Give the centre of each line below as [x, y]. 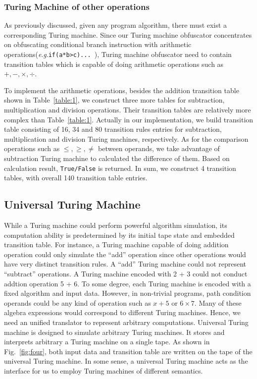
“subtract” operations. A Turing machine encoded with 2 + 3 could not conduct [126, 274]
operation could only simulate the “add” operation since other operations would [125, 254]
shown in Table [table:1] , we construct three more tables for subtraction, [114, 100]
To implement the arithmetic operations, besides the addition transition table [122, 90]
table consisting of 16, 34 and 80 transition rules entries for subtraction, [113, 129]
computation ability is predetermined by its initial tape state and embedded [119, 235]
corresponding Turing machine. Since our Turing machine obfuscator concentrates [128, 34]
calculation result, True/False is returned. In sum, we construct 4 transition [120, 168]
